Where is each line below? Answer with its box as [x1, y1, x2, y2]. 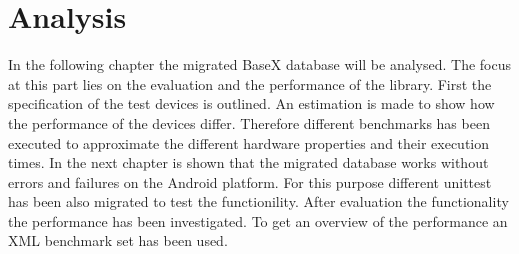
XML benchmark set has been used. [8, 230, 228, 251]
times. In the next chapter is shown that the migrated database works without [8, 152, 489, 173]
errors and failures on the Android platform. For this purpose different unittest [8, 171, 492, 192]
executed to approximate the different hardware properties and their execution [8, 132, 490, 153]
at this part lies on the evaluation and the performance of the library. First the [8, 73, 492, 94]
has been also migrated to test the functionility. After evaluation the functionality [8, 191, 509, 212]
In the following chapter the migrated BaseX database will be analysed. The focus [8, 54, 512, 75]
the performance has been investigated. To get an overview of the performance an [8, 210, 508, 231]
